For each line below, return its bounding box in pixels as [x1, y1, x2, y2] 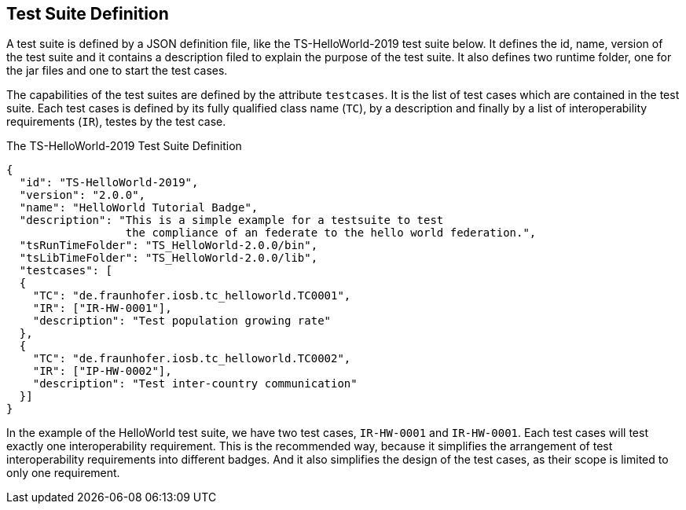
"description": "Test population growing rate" [32, 314, 332, 328]
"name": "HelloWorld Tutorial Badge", [19, 201, 259, 215]
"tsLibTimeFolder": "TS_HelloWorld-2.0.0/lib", [19, 251, 318, 265]
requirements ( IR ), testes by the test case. [6, 115, 226, 129]
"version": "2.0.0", [19, 189, 146, 202]
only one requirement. [6, 466, 120, 480]
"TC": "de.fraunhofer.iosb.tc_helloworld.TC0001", [32, 289, 351, 303]
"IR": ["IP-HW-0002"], [32, 365, 172, 378]
